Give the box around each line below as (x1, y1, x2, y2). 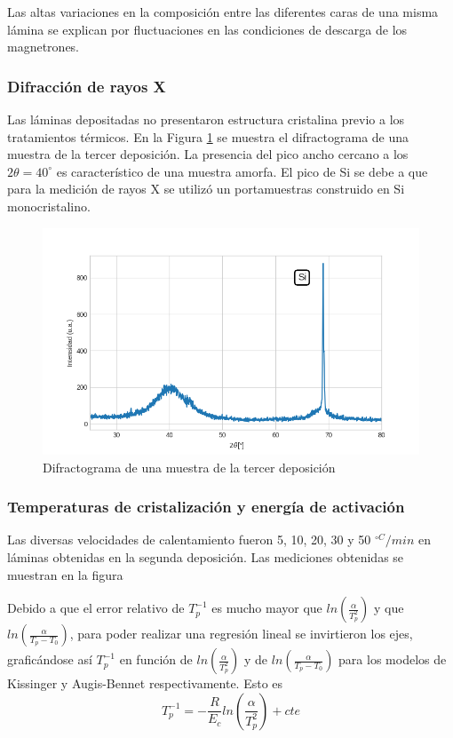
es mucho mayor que (211, 599, 322, 617)
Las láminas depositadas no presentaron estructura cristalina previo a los (7, 110, 405, 128)
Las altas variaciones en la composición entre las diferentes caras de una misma (7, 3, 439, 20)
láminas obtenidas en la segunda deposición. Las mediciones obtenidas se (7, 547, 404, 566)
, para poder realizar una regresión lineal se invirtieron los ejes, (69, 624, 413, 643)
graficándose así (7, 650, 92, 669)
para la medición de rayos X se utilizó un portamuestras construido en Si (7, 179, 405, 198)
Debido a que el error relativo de (7, 599, 185, 617)
